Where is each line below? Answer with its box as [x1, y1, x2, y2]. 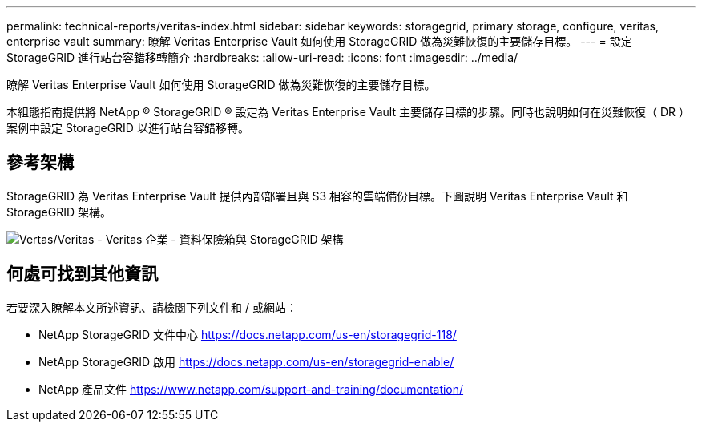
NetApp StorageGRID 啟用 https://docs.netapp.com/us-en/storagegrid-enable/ [38, 354, 454, 369]
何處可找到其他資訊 [6, 264, 158, 285]
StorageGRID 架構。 [6, 204, 111, 219]
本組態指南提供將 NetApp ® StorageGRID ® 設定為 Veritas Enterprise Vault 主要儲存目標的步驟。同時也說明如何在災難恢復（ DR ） [6, 105, 690, 119]
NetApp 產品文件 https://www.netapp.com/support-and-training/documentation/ [38, 382, 464, 396]
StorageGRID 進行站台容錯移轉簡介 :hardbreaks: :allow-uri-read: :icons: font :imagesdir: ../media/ [6, 50, 518, 64]
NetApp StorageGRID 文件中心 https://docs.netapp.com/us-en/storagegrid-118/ [38, 327, 457, 341]
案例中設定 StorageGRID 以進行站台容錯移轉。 [6, 121, 249, 135]
